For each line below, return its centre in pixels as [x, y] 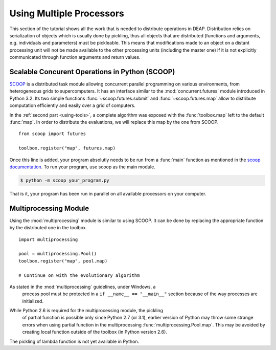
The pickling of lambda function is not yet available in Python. [74, 341]
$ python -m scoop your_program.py [65, 180]
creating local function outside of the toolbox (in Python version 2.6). [95, 332]
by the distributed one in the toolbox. [48, 228]
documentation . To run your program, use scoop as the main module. [82, 167]
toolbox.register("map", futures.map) [67, 148]
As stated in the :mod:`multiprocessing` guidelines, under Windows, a [83, 287]
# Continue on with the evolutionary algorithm [79, 275]
